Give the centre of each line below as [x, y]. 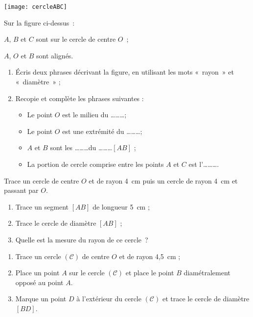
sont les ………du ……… [81, 147]
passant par [21, 190]
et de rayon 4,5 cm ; [150, 256]
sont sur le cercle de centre [76, 39]
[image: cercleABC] [35, 7]
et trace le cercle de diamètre [206, 299]
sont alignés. [55, 55]
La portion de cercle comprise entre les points [95, 164]
